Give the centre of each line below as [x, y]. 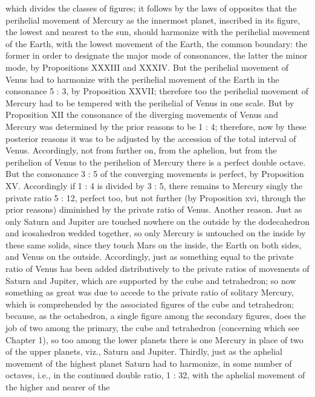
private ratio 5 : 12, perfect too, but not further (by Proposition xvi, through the [156, 197]
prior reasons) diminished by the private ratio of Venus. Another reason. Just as [154, 209]
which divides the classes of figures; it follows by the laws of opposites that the [151, 8]
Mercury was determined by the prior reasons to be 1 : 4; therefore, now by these [156, 126]
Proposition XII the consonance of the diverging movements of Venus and [142, 115]
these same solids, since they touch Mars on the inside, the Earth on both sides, [154, 244]
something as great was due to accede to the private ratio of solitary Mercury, [150, 292]
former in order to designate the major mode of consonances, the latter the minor [157, 55]
